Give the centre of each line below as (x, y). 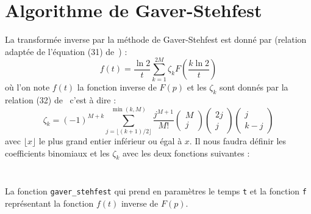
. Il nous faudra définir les (238, 141)
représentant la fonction (49, 203)
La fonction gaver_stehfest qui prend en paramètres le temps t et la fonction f (156, 191)
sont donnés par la (254, 87)
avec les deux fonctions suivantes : (186, 153)
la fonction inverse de (117, 87)
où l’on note (27, 87)
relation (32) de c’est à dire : (61, 100)
